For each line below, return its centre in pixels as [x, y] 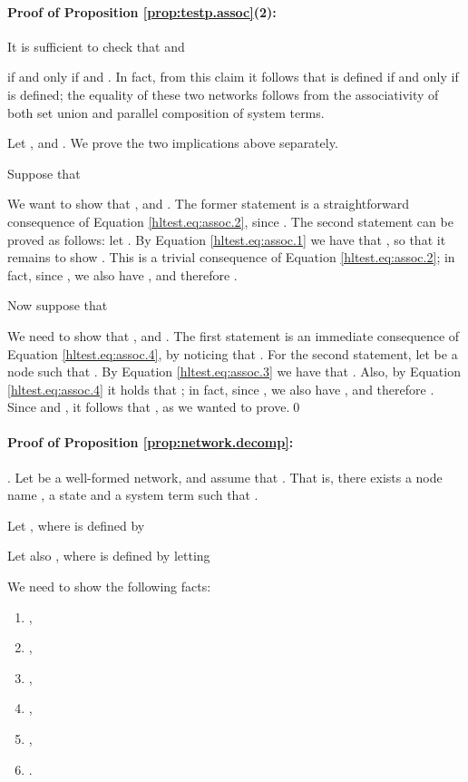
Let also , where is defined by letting [109, 556]
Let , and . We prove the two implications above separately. [173, 143]
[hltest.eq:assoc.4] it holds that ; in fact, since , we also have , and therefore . [221, 389]
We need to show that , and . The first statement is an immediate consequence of [234, 335]
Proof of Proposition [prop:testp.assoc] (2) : [142, 11]
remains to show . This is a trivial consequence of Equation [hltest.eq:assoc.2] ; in [231, 257]
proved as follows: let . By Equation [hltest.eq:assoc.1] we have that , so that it [227, 239]
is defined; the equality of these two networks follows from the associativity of [223, 94]
